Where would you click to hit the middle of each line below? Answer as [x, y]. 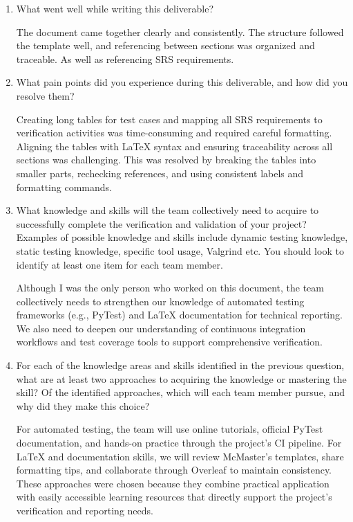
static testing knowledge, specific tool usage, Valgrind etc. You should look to [180, 250]
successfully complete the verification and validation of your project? [161, 223]
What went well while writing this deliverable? [115, 8]
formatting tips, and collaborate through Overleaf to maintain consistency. [174, 470]
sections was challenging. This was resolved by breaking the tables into [166, 160]
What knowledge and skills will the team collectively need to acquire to [168, 210]
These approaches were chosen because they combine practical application [173, 483]
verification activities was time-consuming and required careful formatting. [174, 133]
